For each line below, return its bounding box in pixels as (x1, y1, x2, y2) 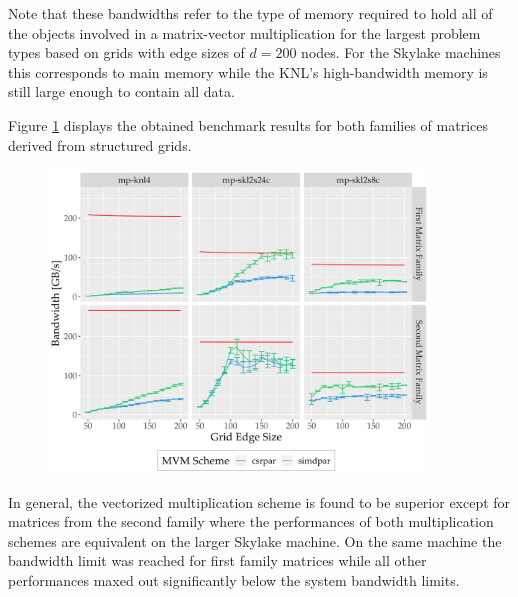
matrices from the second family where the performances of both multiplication (8, 511, 494, 532)
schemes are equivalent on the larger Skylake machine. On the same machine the (8, 530, 502, 551)
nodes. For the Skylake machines (301, 42, 501, 63)
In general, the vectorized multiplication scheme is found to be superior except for (8, 491, 511, 512)
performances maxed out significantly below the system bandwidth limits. (8, 569, 460, 590)
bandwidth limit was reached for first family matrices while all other (8, 550, 427, 571)
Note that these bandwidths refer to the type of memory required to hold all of (8, 3, 493, 23)
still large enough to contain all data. (8, 81, 235, 102)
